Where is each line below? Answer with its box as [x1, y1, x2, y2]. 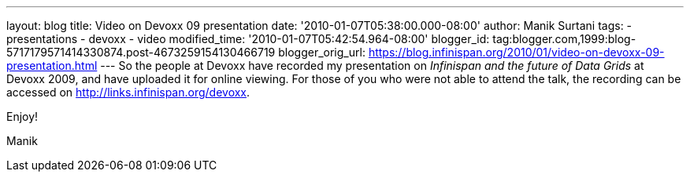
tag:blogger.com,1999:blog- [492, 32, 636, 45]
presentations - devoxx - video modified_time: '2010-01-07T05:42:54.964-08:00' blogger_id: [6, 32, 490, 45]
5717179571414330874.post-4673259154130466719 [6, 45, 276, 59]
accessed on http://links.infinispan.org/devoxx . [6, 85, 250, 99]
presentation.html [6, 59, 98, 72]
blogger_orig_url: [278, 45, 365, 59]
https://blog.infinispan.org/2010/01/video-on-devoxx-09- [368, 45, 665, 59]
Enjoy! [6, 110, 39, 123]
